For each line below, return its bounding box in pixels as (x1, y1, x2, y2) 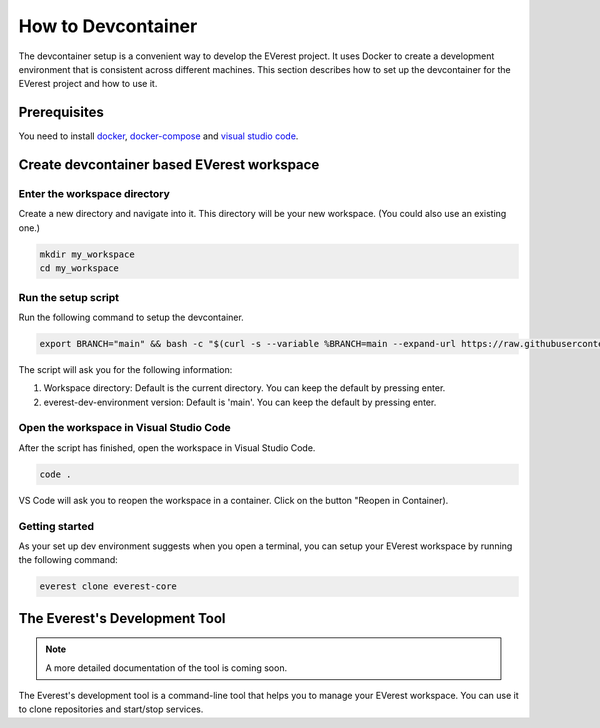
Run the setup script (18, 290, 120, 304)
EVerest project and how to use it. (18, 78, 158, 90)
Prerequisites (18, 104, 104, 121)
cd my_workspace (39, 263, 120, 274)
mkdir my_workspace (39, 248, 135, 260)
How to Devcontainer (18, 15, 198, 37)
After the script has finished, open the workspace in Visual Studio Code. (18, 441, 316, 454)
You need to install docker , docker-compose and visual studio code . (18, 130, 299, 142)
